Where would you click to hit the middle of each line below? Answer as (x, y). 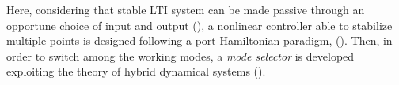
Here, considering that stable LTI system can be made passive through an (186, 9)
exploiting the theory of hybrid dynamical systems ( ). (136, 71)
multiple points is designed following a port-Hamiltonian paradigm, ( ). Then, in (199, 41)
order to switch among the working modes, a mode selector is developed (180, 55)
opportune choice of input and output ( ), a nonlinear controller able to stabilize (199, 25)
